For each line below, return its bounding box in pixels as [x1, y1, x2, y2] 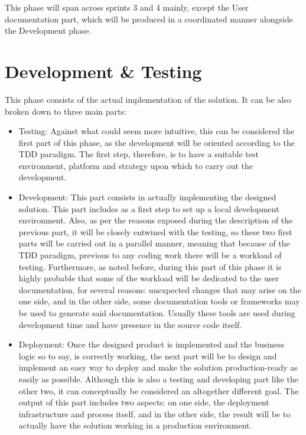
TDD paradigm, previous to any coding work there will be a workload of [18, 249, 282, 261]
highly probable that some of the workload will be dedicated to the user [18, 272, 279, 284]
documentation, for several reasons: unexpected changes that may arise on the [18, 283, 301, 296]
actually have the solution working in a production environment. [18, 419, 252, 431]
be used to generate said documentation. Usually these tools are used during [18, 307, 295, 319]
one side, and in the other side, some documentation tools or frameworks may [18, 295, 300, 307]
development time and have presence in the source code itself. [18, 318, 242, 330]
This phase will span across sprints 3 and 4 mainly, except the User [5, 1, 249, 13]
